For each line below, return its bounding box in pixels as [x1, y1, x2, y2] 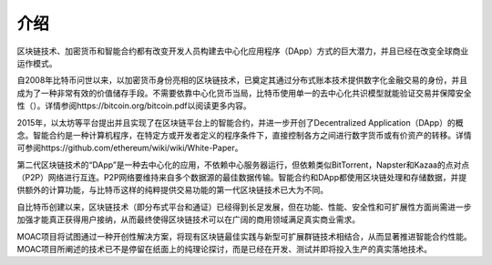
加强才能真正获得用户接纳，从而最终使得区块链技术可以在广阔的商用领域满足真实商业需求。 [16, 214, 360, 225]
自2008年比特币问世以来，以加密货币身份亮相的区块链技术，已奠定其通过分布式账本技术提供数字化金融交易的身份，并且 [16, 75, 468, 86]
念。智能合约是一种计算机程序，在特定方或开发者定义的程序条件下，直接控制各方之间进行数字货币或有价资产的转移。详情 [16, 129, 472, 140]
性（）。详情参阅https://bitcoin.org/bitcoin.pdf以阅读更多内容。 [16, 100, 251, 111]
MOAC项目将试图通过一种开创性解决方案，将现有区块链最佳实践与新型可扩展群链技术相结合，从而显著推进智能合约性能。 [16, 230, 473, 241]
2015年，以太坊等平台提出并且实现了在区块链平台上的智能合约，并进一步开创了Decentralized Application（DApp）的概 [16, 117, 464, 127]
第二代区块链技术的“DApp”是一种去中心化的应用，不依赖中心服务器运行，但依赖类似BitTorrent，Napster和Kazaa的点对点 [16, 159, 469, 170]
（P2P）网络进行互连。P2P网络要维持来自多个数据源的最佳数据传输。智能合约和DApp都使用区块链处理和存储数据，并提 [16, 172, 467, 183]
